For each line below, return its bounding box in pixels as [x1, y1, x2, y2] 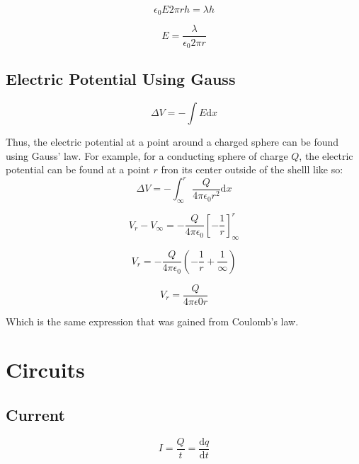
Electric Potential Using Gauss [6, 68, 236, 90]
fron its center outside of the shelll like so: [161, 162, 343, 177]
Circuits [6, 355, 85, 384]
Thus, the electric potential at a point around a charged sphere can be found [6, 134, 339, 149]
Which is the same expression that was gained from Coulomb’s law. [6, 313, 299, 328]
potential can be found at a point [6, 162, 150, 177]
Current [6, 403, 65, 425]
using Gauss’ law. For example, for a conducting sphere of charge [6, 148, 288, 163]
